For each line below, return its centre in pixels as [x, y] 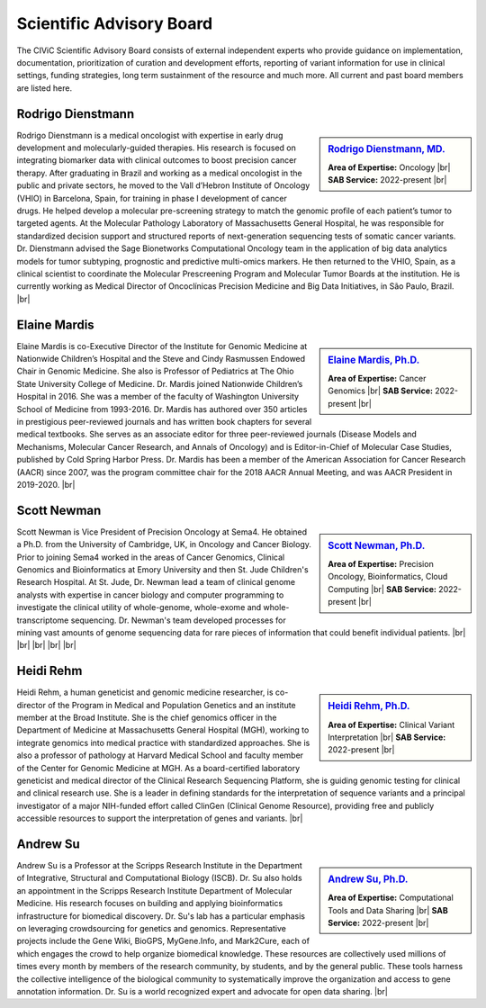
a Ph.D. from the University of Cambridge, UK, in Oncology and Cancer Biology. [164, 544]
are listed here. [44, 88]
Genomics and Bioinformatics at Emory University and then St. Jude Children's [163, 569]
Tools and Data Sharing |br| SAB [388, 910]
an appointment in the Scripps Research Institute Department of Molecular [154, 890]
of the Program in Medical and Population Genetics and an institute [172, 705]
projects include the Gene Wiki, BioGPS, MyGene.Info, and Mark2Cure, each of [163, 941]
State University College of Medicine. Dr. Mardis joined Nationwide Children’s [160, 383]
